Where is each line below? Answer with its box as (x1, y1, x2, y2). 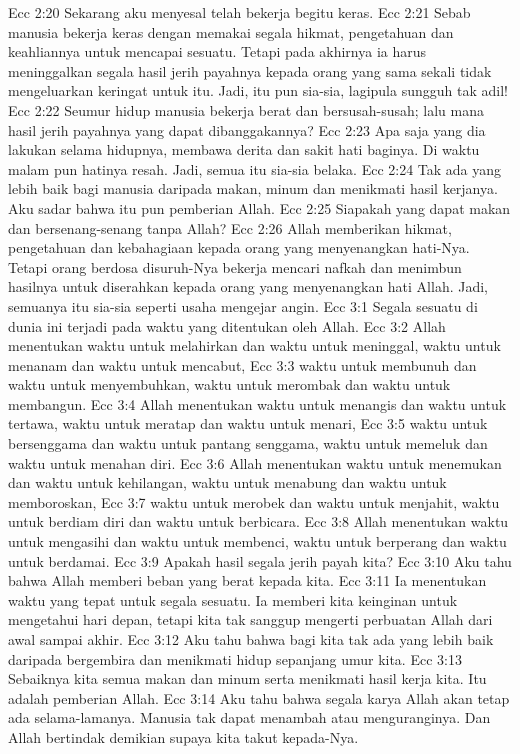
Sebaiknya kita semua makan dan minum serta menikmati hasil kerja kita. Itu (8, 668, 487, 689)
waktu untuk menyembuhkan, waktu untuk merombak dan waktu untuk (8, 374, 451, 395)
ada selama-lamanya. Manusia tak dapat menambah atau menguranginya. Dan (8, 707, 491, 728)
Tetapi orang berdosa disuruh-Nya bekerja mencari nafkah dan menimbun (8, 256, 462, 277)
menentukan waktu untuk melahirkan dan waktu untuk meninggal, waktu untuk (8, 335, 501, 356)
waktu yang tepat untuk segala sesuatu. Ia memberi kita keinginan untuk (8, 589, 458, 610)
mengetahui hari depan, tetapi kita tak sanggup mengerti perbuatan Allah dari (8, 609, 493, 630)
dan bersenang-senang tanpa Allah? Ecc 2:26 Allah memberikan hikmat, (8, 217, 452, 238)
